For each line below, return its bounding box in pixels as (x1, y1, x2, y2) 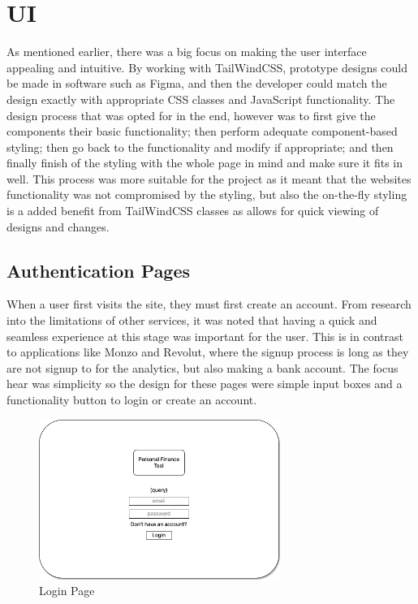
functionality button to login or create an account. (6, 391, 257, 408)
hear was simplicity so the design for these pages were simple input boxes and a (6, 375, 403, 392)
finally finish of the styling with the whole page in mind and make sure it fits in (6, 154, 403, 171)
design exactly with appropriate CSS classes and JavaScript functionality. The (6, 90, 395, 107)
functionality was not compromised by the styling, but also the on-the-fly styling (6, 186, 407, 203)
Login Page (39, 582, 95, 599)
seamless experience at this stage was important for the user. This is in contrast (6, 327, 403, 344)
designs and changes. (6, 218, 110, 235)
